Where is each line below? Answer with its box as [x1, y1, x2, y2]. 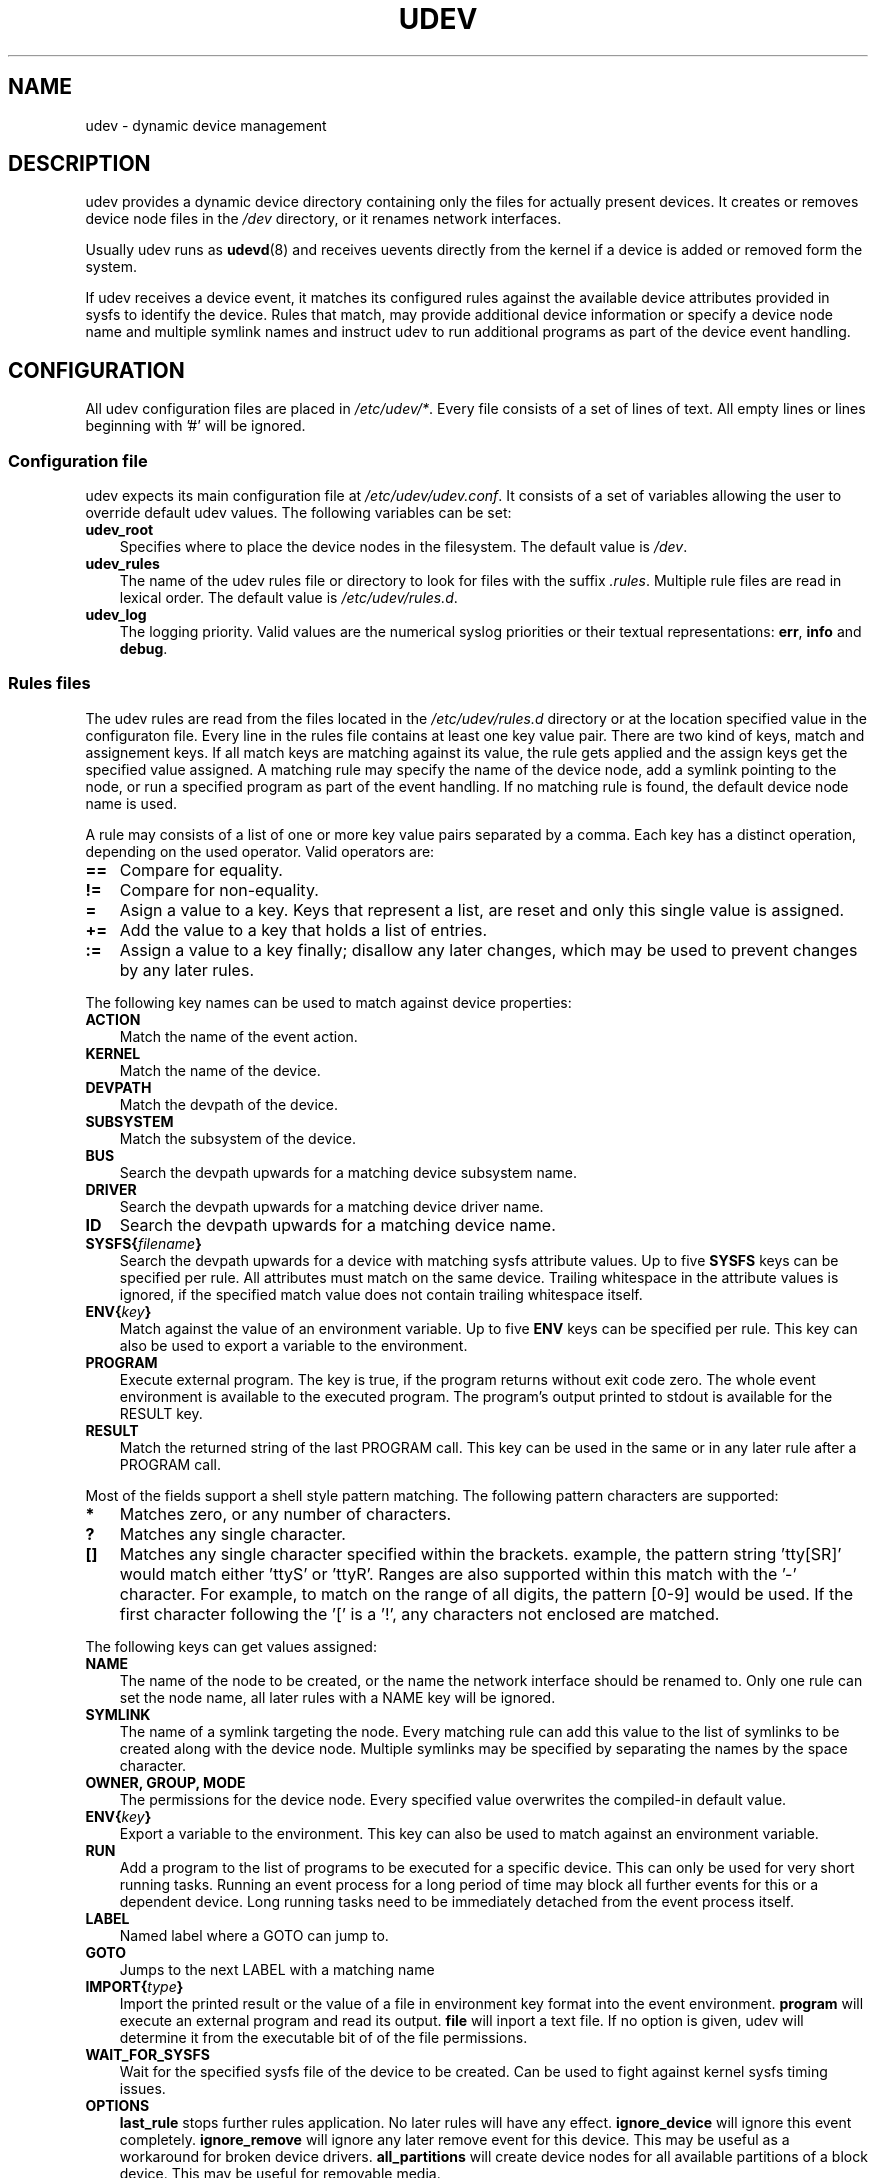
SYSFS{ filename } [85, 1234, 202, 1252]
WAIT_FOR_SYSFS [85, 2045, 210, 2063]
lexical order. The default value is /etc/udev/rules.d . [119, 589, 458, 607]
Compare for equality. [119, 859, 283, 880]
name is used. [85, 794, 178, 812]
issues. [119, 2079, 166, 2097]
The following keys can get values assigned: [85, 1637, 377, 1655]
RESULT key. [119, 1404, 203, 1422]
